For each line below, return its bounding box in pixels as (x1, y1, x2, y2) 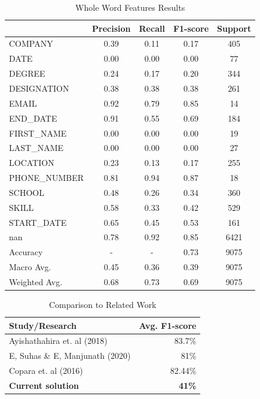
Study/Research (9, 319, 77, 331)
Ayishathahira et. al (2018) (9, 334, 108, 347)
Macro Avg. (9, 261, 51, 273)
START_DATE (9, 216, 67, 228)
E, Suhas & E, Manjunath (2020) (9, 349, 131, 362)
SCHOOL (9, 186, 44, 198)
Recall (139, 22, 165, 34)
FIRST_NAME (9, 126, 67, 139)
